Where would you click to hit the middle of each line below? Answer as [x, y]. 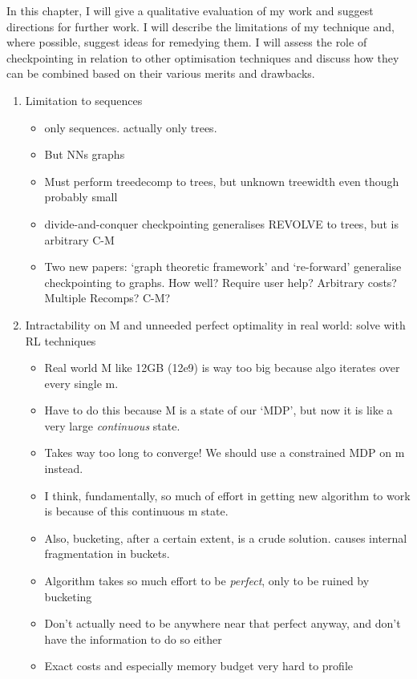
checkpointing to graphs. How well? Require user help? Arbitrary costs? [221, 282]
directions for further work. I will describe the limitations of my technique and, [200, 26]
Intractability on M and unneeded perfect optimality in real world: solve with [215, 324]
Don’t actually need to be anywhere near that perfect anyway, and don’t [223, 623]
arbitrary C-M [79, 239]
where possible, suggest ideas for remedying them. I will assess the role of [187, 42]
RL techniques [61, 340]
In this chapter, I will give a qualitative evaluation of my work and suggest [190, 10]
